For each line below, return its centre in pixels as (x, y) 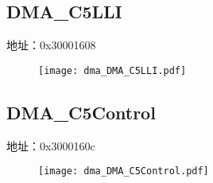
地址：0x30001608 (51, 45)
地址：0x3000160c (51, 145)
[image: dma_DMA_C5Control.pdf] (124, 171)
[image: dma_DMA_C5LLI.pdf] (112, 70)
